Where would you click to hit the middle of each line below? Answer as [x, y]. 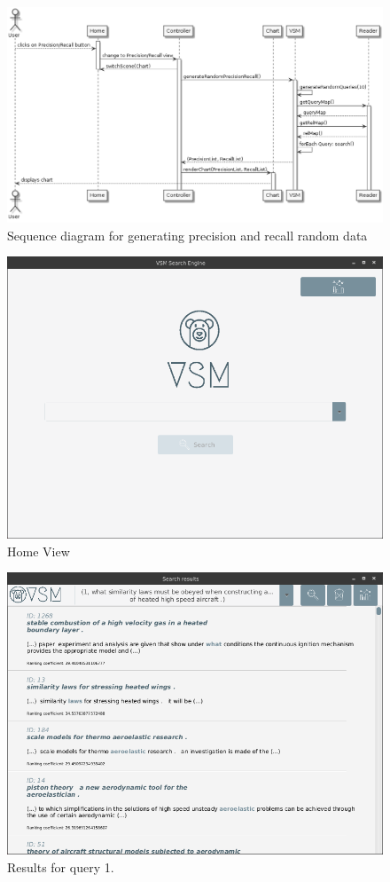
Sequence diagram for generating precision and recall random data [187, 235]
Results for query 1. [61, 867]
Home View [39, 551]
